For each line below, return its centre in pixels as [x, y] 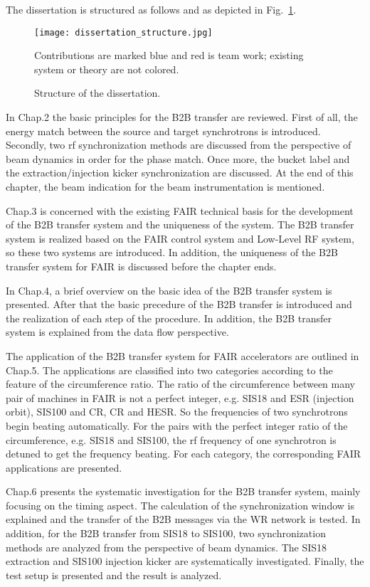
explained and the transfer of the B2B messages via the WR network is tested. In [183, 519]
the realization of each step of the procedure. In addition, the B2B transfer [169, 318]
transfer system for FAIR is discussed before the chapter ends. [141, 266]
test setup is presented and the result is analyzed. [114, 575]
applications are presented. [64, 467]
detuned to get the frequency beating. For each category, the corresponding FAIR [184, 454]
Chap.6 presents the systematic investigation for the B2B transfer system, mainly [183, 491]
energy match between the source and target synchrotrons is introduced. [163, 131]
